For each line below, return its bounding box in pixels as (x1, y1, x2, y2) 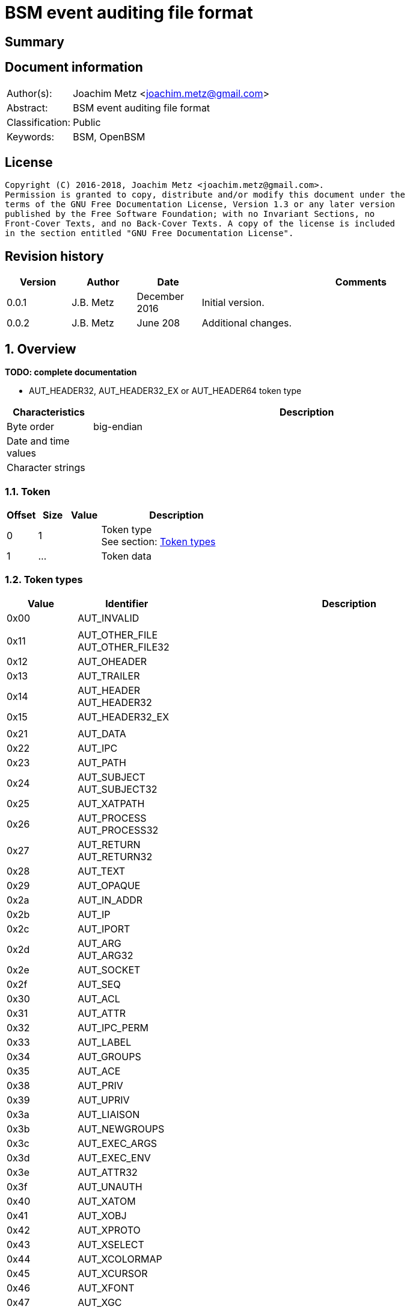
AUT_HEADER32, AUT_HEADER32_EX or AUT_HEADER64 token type (29, 386, 302, 396)
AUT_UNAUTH (78, 1180, 142, 1193)
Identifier (105, 597, 148, 610)
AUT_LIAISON (78, 1108, 140, 1120)
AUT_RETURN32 (78, 850, 153, 863)
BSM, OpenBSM (73, 130, 145, 143)
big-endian (93, 420, 143, 433)
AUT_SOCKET (78, 963, 141, 976)
